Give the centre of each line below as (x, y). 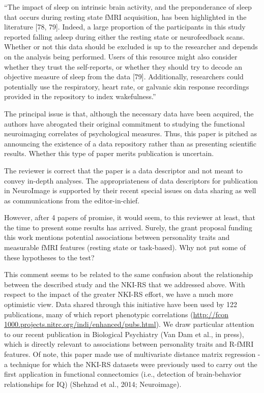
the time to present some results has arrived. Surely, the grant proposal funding (128, 227)
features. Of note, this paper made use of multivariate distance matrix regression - (132, 354)
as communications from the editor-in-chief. (72, 200)
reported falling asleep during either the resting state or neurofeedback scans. (125, 36)
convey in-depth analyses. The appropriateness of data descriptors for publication (131, 180)
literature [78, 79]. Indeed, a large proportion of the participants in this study (125, 27)
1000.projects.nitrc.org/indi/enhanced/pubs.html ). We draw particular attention (129, 324)
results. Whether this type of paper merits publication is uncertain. (109, 153)
